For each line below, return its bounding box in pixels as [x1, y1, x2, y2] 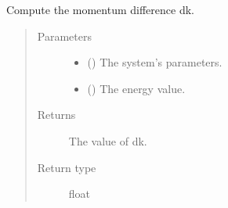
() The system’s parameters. [87, 54, 223, 70]
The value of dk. [68, 132, 147, 149]
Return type [37, 159, 96, 175]
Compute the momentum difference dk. [6, 2, 194, 17]
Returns [37, 106, 76, 123]
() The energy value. [87, 80, 186, 96]
